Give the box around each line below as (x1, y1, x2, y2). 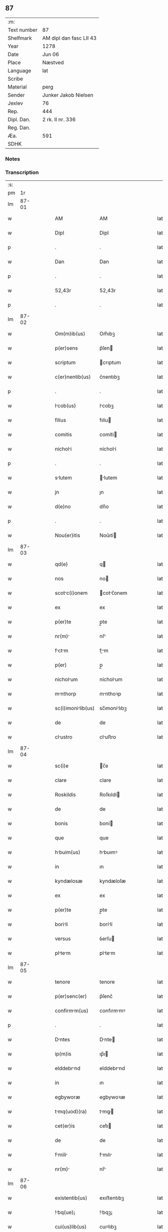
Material (7, 83, 27, 90)
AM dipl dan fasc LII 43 (42, 35, 96, 42)
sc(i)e (54, 763, 69, 770)
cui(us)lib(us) (54, 1223, 86, 1230)
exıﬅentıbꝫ (99, 1194, 124, 1201)
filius (54, 417, 66, 424)
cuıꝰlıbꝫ (99, 1223, 117, 1230)
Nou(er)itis (54, 532, 80, 539)
